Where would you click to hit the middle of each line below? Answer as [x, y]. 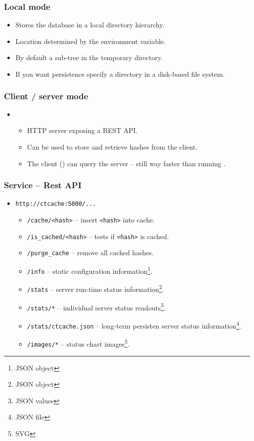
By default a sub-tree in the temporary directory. [89, 57]
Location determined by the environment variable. [90, 41]
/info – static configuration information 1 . [90, 270]
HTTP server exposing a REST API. [82, 130]
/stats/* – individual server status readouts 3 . [96, 307]
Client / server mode [46, 96]
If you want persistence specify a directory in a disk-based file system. [120, 74]
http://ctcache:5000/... [56, 204]
